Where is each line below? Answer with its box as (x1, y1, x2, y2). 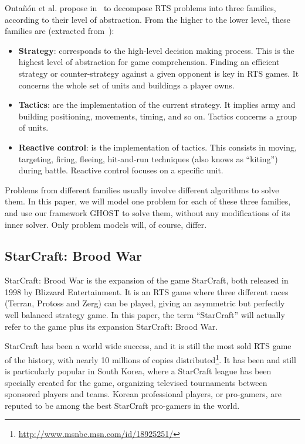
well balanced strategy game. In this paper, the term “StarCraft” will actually (5, 309, 285, 321)
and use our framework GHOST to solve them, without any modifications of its (5, 206, 290, 218)
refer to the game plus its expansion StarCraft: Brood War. (5, 320, 218, 332)
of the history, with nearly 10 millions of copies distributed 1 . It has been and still (5, 351, 296, 366)
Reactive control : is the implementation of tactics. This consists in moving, (18, 141, 297, 153)
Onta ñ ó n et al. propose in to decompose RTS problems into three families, (5, 2, 276, 13)
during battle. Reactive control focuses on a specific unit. (18, 164, 223, 176)
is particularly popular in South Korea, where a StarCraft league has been (5, 365, 272, 377)
